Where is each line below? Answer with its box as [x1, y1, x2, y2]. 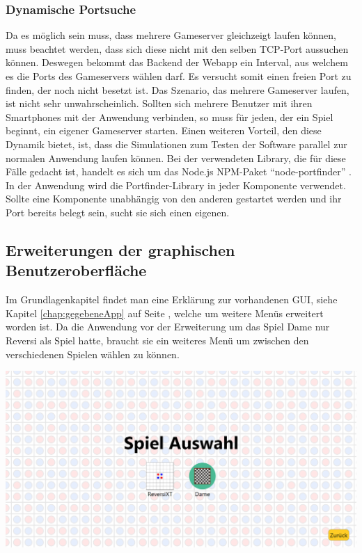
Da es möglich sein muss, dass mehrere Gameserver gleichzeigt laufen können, [6, 28, 336, 42]
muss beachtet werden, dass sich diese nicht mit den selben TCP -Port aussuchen [6, 41, 349, 56]
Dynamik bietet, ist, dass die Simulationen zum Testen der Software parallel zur [6, 136, 347, 151]
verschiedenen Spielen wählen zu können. [6, 346, 180, 361]
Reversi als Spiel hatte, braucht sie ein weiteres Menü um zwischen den [6, 332, 309, 347]
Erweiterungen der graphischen [6, 239, 235, 260]
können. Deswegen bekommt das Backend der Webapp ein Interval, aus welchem [6, 55, 348, 70]
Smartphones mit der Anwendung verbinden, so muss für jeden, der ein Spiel [6, 109, 333, 124]
